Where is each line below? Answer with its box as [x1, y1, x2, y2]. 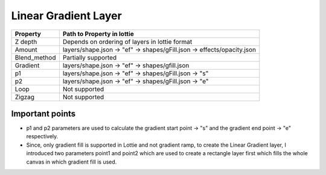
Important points [11, 108, 76, 118]
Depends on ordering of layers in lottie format [62, 37, 193, 46]
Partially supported [62, 53, 117, 61]
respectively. [26, 133, 59, 140]
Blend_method [14, 53, 56, 61]
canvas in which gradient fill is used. [26, 158, 117, 165]
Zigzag [14, 93, 35, 101]
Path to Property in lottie [62, 29, 134, 38]
